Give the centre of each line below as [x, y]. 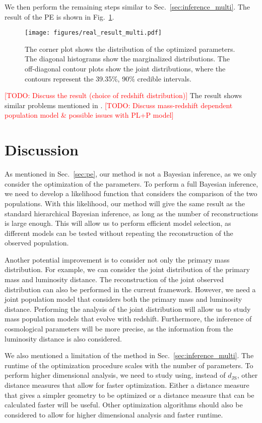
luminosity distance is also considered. [63, 338]
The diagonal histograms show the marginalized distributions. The [127, 59]
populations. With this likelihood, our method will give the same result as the [125, 203]
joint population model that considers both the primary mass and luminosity [123, 299]
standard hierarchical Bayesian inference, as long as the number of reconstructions [132, 213]
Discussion [42, 150]
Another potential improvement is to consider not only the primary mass [117, 259]
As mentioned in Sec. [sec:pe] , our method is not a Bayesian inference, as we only [131, 174]
